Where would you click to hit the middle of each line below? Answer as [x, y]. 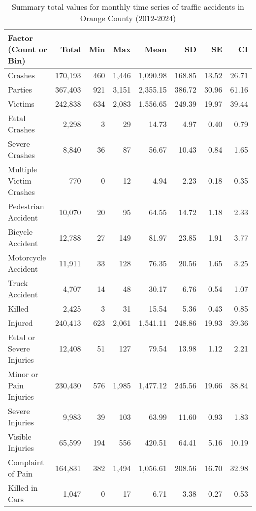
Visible [20, 436]
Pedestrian [26, 206]
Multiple [23, 169]
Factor [21, 38]
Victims [21, 104]
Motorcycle [27, 257]
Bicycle [20, 232]
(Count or [28, 49]
